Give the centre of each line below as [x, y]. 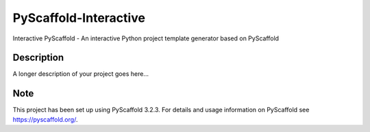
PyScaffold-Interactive [79, 18]
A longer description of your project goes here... [81, 74]
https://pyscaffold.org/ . [45, 119]
